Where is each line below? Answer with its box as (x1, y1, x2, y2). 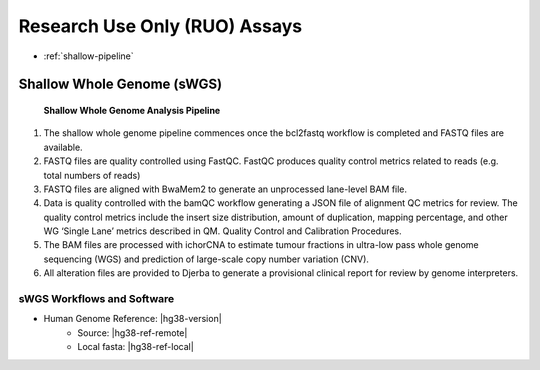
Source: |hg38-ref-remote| (77, 326, 188, 339)
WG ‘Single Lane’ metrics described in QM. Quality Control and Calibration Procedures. (43, 225, 402, 237)
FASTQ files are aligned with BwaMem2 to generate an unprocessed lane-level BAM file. (43, 183, 408, 195)
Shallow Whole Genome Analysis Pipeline (43, 104, 221, 116)
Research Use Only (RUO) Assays (18, 15, 303, 37)
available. (43, 141, 84, 153)
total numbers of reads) (43, 169, 141, 181)
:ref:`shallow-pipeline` (43, 50, 134, 62)
